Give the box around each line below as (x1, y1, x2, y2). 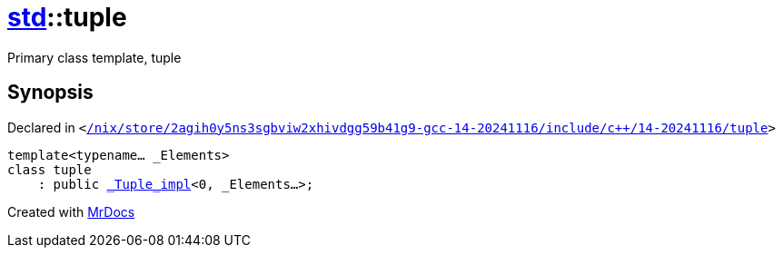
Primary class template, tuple (7, 49, 182, 65)
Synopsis (7, 81, 94, 104)
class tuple (7, 162, 92, 177)
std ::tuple (7, 2, 127, 33)
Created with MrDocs (7, 203, 135, 220)
